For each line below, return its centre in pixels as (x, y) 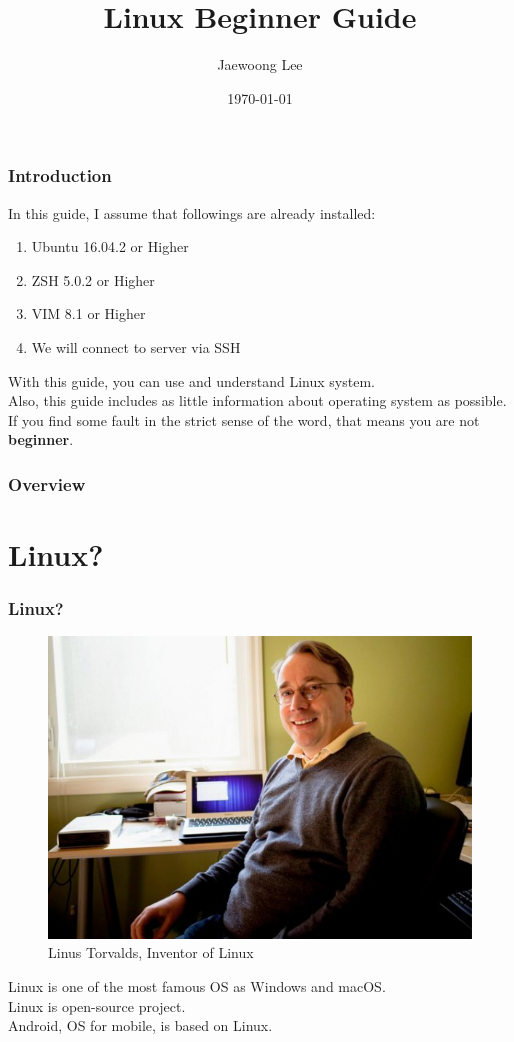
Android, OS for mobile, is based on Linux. (140, 1025)
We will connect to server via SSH (136, 346)
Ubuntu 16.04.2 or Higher (110, 246)
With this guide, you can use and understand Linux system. (191, 380)
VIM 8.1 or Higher (88, 313)
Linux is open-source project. (97, 1005)
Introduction (60, 175)
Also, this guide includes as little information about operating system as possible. (257, 400)
